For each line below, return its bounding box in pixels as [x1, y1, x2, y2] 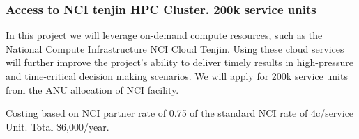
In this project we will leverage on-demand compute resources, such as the [6, 28, 323, 42]
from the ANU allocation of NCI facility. [6, 82, 179, 97]
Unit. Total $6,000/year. [6, 119, 109, 133]
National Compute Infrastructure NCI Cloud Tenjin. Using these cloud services [6, 41, 344, 56]
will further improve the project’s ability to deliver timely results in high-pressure [6, 55, 353, 69]
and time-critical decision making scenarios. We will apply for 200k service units [6, 69, 348, 83]
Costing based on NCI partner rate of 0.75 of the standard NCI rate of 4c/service [6, 106, 354, 120]
